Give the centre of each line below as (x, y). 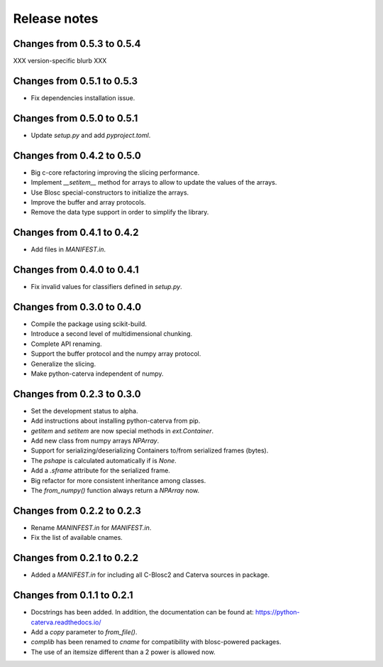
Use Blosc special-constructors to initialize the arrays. (110, 192)
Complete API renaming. (66, 344)
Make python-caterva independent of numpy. (97, 374)
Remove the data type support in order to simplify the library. (120, 212)
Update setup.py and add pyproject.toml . (91, 135)
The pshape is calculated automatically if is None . (104, 460)
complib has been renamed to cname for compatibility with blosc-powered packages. (156, 642)
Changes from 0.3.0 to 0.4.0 (77, 307)
